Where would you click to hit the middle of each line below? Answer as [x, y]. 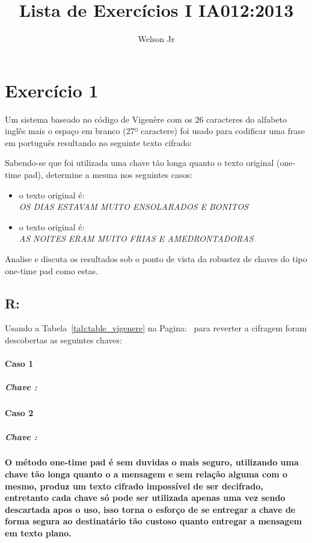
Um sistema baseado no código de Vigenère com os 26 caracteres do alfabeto [146, 119]
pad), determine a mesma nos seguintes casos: [108, 175]
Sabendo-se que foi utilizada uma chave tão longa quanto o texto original [139, 163]
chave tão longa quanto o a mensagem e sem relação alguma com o [146, 474]
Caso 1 [19, 364]
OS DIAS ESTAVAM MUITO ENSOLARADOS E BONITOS [134, 207]
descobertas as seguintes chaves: [63, 339]
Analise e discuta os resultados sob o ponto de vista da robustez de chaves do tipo [156, 259]
